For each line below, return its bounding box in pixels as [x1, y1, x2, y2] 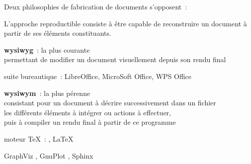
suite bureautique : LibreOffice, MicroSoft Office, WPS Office [4, 71, 192, 81]
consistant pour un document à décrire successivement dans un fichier [4, 97, 216, 108]
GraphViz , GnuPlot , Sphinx [4, 150, 93, 161]
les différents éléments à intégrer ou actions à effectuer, [4, 107, 171, 117]
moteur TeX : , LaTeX [4, 133, 74, 144]
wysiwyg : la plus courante [4, 44, 90, 55]
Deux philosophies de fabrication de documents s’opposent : [4, 1, 187, 11]
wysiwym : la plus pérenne [4, 87, 90, 98]
